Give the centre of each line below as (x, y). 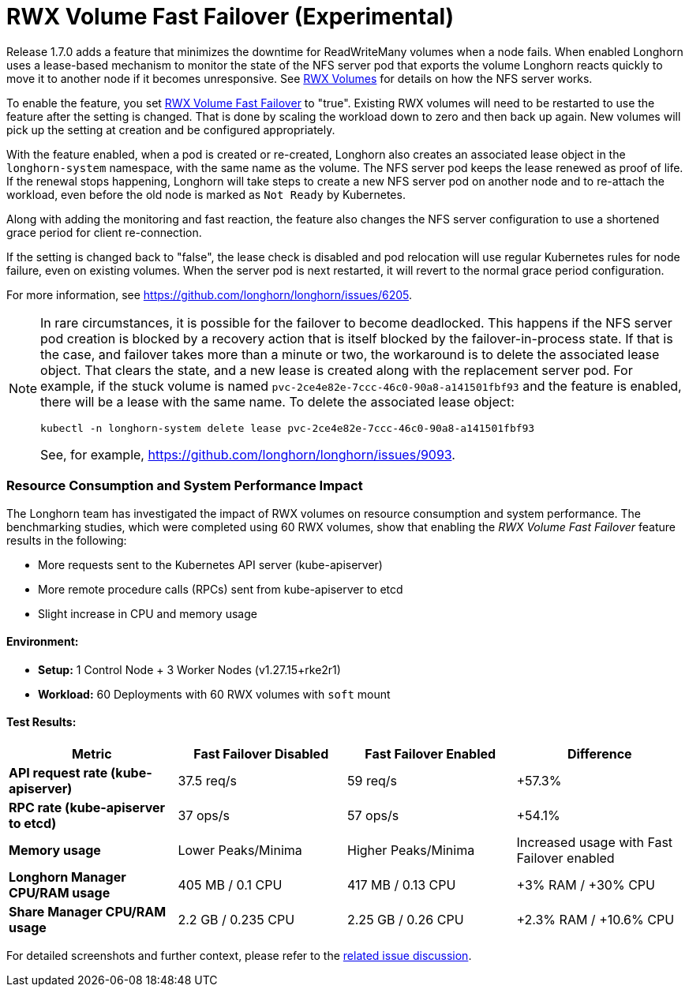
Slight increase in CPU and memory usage (148, 613)
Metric (92, 753)
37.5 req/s (207, 780)
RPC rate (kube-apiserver (87, 807)
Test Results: (41, 722)
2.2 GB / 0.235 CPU (236, 919)
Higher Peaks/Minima (411, 850)
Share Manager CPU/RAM (88, 911)
